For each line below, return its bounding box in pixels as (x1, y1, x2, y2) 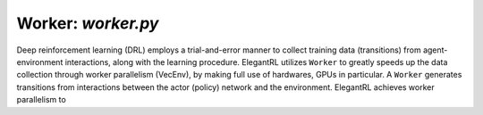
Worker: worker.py (16, 13, 159, 33)
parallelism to (16, 94, 66, 105)
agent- (422, 45, 448, 55)
